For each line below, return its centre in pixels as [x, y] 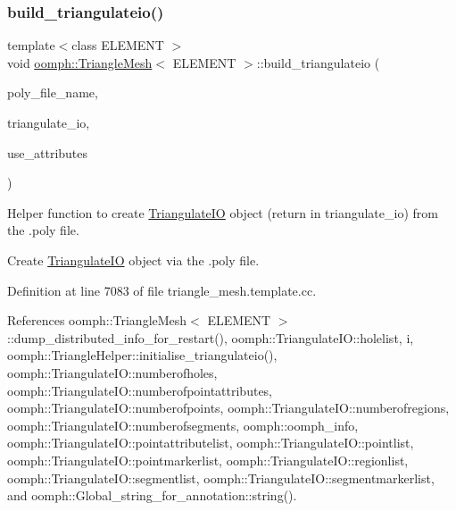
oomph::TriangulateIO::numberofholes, [112, 372]
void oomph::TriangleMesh [80, 62]
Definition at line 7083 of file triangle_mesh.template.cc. [162, 290]
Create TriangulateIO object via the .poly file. [133, 260]
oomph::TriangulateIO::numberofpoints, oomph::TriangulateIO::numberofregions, [228, 408]
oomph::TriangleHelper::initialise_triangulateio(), [142, 355]
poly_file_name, [53, 92]
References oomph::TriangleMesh [97, 320]
